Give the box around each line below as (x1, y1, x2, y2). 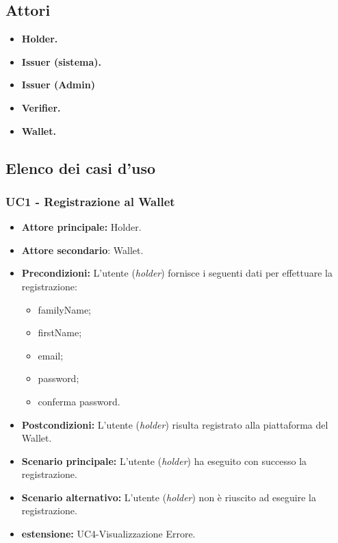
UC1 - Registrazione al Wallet (5, 192, 175, 210)
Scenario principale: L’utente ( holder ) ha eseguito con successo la (21, 453, 307, 468)
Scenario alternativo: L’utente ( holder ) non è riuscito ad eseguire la (21, 490, 316, 504)
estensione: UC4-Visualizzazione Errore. (21, 527, 196, 541)
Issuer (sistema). (21, 54, 101, 68)
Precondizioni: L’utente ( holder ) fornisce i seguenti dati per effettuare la (21, 266, 333, 280)
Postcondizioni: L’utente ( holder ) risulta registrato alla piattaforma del (21, 417, 328, 431)
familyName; (38, 302, 91, 316)
